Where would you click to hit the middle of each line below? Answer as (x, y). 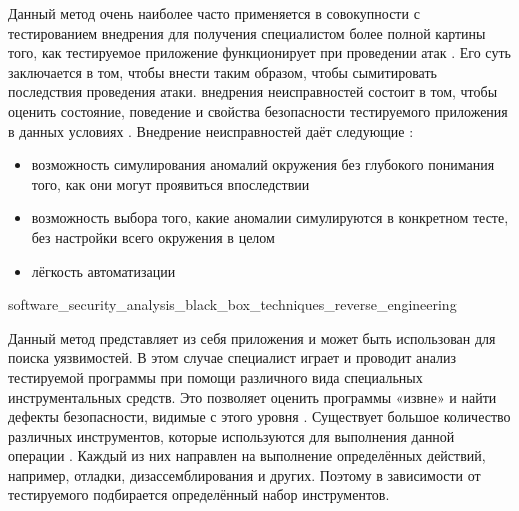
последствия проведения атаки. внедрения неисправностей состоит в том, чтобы (253, 91)
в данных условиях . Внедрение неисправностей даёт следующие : (211, 130)
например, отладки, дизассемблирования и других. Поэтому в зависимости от (244, 474)
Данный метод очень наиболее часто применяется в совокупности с (214, 13)
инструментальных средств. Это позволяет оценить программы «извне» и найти (252, 396)
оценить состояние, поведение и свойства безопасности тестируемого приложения (258, 110)
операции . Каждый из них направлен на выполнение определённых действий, (247, 455)
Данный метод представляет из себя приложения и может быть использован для (252, 337)
